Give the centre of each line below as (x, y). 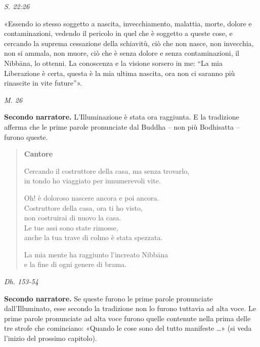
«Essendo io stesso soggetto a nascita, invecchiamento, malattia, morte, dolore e (128, 23)
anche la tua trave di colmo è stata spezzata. (93, 237)
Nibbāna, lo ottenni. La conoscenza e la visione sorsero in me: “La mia (114, 63)
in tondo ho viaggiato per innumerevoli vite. (92, 181)
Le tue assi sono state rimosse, (71, 227)
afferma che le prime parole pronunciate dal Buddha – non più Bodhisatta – (122, 126)
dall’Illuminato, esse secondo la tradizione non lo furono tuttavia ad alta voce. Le (130, 308)
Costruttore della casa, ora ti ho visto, (83, 207)
